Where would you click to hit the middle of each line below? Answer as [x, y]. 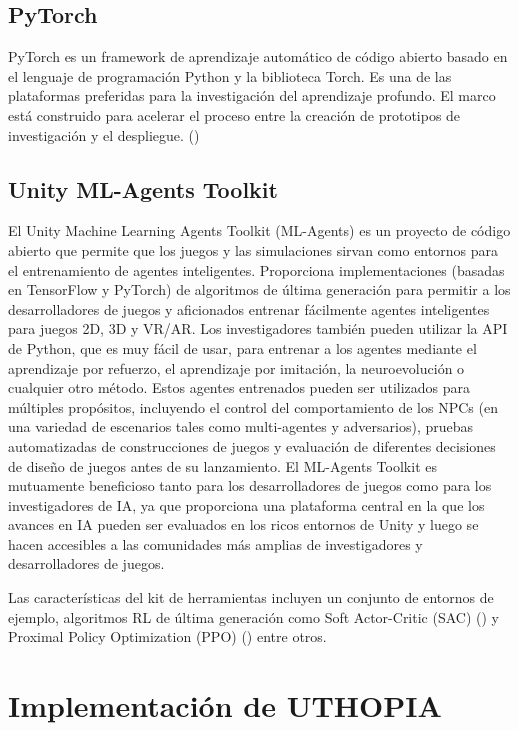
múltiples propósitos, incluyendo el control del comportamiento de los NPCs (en [253, 406]
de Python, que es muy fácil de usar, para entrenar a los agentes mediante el [242, 347]
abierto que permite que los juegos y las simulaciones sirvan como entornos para [253, 249]
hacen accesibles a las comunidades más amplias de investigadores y [215, 543]
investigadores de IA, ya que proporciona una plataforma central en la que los [246, 504]
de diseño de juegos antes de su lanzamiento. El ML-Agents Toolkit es [222, 465]
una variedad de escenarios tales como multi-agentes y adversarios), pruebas [241, 426]
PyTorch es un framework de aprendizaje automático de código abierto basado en [258, 56]
